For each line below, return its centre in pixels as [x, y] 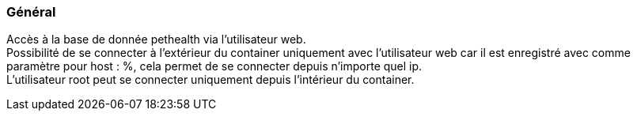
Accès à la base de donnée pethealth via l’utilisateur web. [156, 40]
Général [31, 12]
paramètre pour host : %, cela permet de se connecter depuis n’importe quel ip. [214, 66]
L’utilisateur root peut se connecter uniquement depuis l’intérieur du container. [210, 80]
